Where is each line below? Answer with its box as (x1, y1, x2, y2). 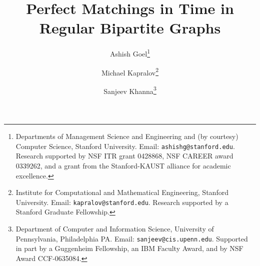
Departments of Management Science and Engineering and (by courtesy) (15, 131, 238, 141)
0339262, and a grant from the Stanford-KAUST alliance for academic (15, 160, 231, 170)
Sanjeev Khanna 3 (103, 84, 156, 96)
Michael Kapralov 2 (101, 65, 158, 77)
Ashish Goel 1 (110, 47, 150, 58)
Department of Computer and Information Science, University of (15, 223, 214, 233)
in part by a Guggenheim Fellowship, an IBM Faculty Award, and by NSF (15, 243, 243, 253)
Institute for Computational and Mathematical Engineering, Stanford (15, 187, 228, 197)
